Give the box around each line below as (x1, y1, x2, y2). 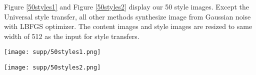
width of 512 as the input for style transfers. (4, 30, 139, 41)
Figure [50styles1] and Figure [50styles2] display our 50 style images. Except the (4, 1, 249, 11)
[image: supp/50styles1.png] (4, 48, 101, 56)
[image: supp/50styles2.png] (4, 64, 101, 71)
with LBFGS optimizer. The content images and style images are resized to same (4, 21, 252, 31)
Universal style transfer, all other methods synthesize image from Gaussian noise (4, 11, 251, 21)
